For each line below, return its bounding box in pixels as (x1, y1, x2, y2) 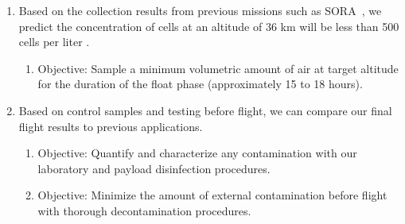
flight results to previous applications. (18, 118, 203, 134)
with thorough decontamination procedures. (37, 202, 251, 218)
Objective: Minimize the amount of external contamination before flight (37, 187, 387, 203)
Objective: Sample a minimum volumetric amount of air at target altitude (37, 60, 399, 76)
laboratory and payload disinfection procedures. (37, 160, 271, 176)
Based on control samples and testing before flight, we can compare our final (18, 102, 392, 118)
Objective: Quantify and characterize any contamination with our (37, 145, 357, 161)
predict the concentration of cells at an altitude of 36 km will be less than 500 (18, 17, 399, 34)
